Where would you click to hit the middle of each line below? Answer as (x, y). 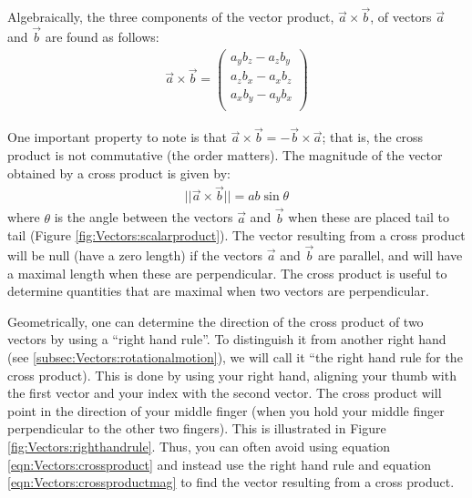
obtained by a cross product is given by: (119, 173)
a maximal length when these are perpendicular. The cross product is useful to (227, 273)
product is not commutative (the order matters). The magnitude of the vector (225, 155)
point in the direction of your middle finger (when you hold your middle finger (226, 410)
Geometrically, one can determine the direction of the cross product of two (215, 321)
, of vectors (401, 17)
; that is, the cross (373, 137)
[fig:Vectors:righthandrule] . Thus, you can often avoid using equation (199, 447)
